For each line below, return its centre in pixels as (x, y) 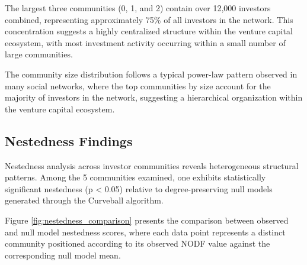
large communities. (39, 54)
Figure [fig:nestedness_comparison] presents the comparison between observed (147, 220)
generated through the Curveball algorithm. (84, 200)
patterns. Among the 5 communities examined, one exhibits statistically (135, 177)
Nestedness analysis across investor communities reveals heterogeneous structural (152, 165)
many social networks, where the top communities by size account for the (138, 85)
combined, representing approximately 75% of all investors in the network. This (149, 19)
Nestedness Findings (69, 140)
